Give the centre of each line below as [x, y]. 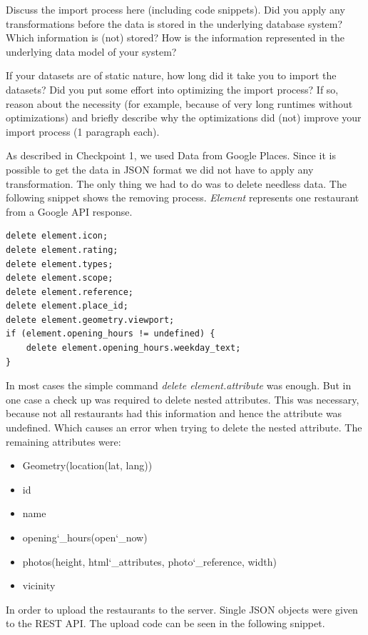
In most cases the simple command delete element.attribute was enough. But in [179, 385]
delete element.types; [60, 264]
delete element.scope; [60, 278]
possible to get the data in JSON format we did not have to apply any [160, 169]
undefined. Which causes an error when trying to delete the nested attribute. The [184, 427]
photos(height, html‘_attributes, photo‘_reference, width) [149, 561]
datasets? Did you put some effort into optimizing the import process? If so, [172, 89]
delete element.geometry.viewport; [90, 320]
